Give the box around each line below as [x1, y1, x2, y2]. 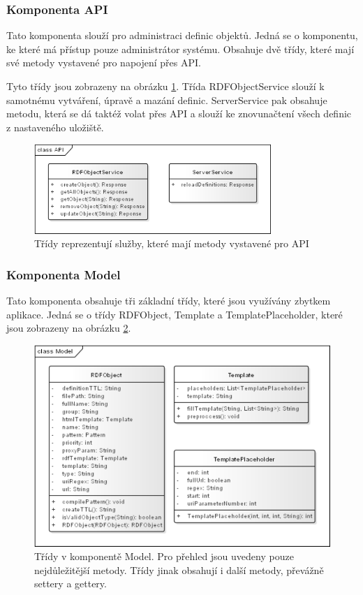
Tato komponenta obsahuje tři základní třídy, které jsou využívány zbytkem [6, 293, 331, 308]
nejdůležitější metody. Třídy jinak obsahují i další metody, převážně [34, 562, 324, 577]
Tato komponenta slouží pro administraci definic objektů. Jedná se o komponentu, [6, 28, 358, 43]
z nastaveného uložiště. [6, 119, 104, 134]
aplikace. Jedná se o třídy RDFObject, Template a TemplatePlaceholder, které [6, 307, 343, 321]
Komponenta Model [6, 265, 121, 283]
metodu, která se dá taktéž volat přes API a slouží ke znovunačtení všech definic [6, 106, 352, 121]
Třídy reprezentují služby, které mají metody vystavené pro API [34, 236, 309, 251]
